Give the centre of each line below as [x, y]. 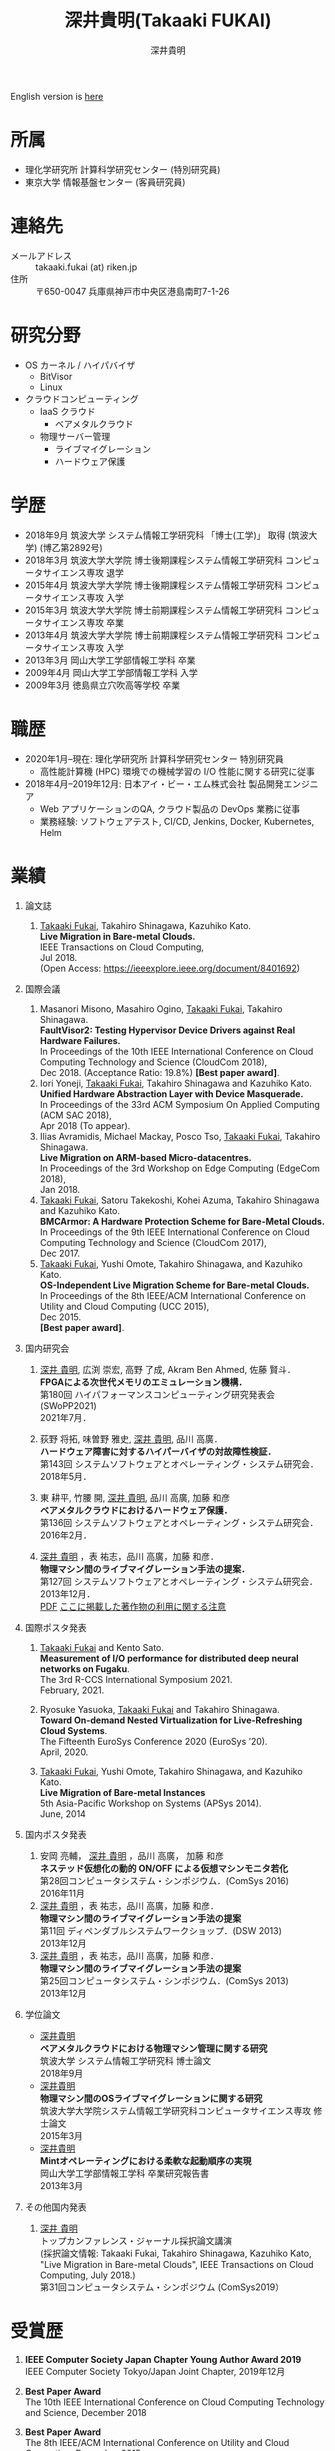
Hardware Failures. [80, 1040]
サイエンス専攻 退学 [83, 572]
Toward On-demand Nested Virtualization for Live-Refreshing [171, 1720]
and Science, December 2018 [85, 2412]
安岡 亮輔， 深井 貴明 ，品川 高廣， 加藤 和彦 [132, 1855]
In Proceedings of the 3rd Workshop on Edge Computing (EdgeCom [179, 1168]
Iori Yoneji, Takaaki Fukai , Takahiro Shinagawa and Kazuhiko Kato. [176, 1083]
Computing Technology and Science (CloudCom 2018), [153, 1062]
